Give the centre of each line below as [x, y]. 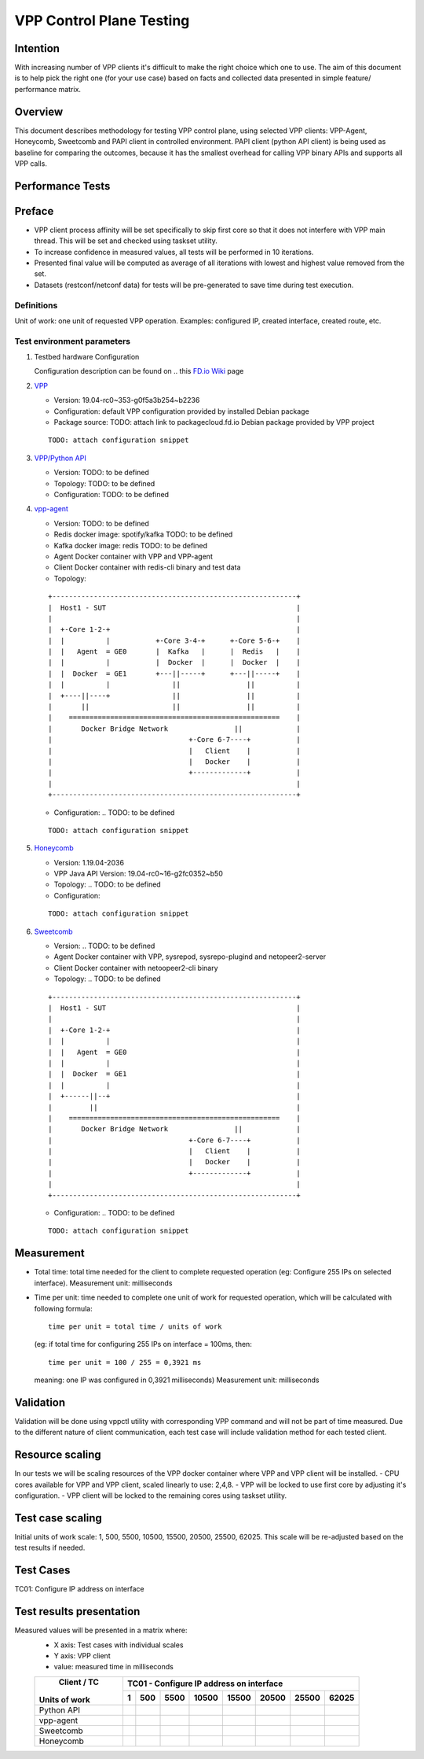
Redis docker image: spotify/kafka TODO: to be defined [143, 534]
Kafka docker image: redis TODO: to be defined [131, 545]
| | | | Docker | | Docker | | [175, 662]
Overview [39, 111]
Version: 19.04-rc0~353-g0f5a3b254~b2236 [127, 400]
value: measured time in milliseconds [114, 1667]
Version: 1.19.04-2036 [89, 862]
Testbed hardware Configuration [87, 357]
